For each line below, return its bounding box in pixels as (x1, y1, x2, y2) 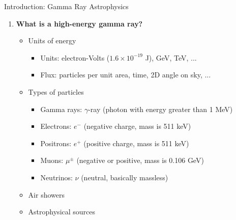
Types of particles (28, 86, 84, 97)
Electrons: (40, 121, 72, 131)
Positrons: (40, 137, 72, 148)
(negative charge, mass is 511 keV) (83, 121, 191, 131)
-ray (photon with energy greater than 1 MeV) (88, 103, 233, 114)
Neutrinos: (40, 172, 73, 182)
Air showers (28, 189, 65, 200)
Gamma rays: (40, 103, 82, 114)
